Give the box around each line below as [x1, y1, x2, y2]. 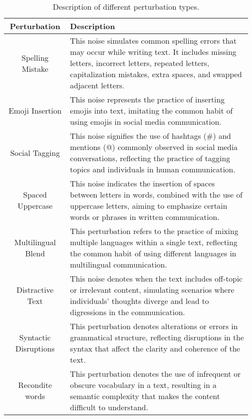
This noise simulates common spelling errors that [70, 35, 237, 46]
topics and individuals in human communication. [70, 164, 236, 175]
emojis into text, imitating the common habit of [70, 105, 233, 116]
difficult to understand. [70, 402, 148, 413]
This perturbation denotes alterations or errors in [70, 320, 238, 332]
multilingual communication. [70, 259, 167, 270]
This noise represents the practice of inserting [70, 94, 225, 105]
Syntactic [19, 332, 51, 343]
